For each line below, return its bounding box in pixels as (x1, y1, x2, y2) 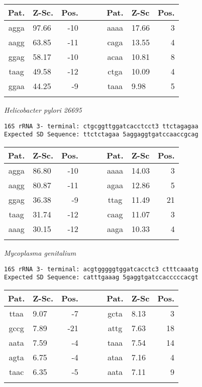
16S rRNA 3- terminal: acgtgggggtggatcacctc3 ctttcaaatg (4, 265, 198, 273)
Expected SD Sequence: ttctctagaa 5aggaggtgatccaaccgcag (4, 131, 198, 138)
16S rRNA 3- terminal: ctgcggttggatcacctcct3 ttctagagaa (4, 122, 198, 130)
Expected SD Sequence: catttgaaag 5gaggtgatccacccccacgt (4, 274, 198, 281)
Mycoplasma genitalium (4, 247, 76, 258)
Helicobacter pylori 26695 (4, 105, 82, 115)
